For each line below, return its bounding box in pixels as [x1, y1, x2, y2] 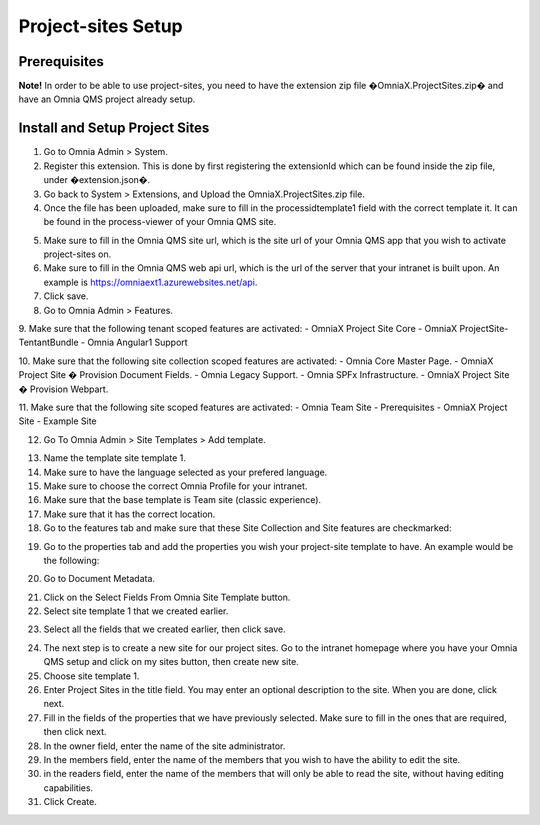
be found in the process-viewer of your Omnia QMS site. [43, 216, 277, 228]
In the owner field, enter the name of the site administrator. [43, 740, 286, 752]
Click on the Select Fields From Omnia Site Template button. [43, 591, 291, 603]
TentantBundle [18, 336, 79, 349]
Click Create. [43, 796, 97, 808]
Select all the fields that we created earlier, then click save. [43, 623, 287, 635]
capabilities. [43, 781, 94, 794]
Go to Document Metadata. [43, 573, 155, 585]
